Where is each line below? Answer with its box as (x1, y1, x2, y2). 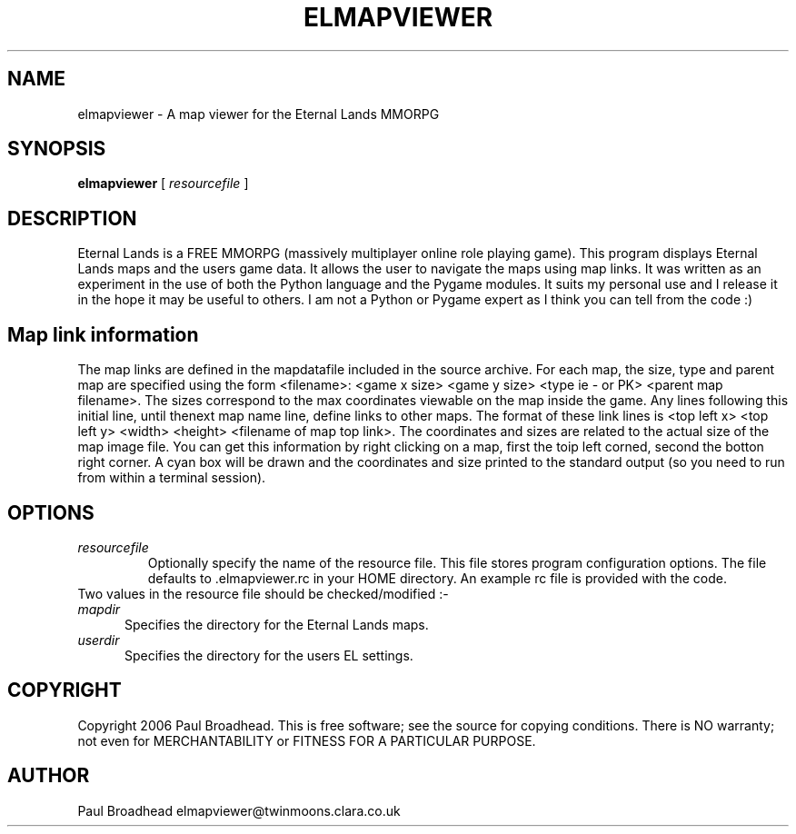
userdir (77, 631, 120, 648)
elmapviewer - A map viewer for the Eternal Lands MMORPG (77, 105, 440, 122)
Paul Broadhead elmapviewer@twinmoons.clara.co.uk (77, 802, 401, 819)
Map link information (7, 323, 199, 346)
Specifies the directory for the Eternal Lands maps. (124, 616, 429, 632)
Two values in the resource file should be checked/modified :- (77, 585, 449, 601)
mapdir (77, 601, 121, 617)
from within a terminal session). (77, 470, 266, 486)
